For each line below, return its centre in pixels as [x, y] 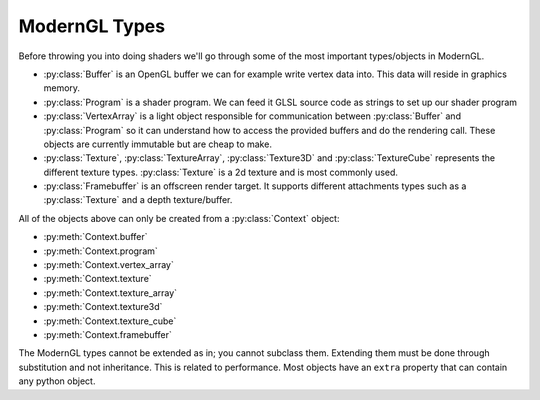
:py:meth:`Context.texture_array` [110, 292]
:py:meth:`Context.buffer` [95, 237]
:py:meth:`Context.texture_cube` [110, 321]
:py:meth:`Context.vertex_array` [109, 265]
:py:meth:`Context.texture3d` [103, 307]
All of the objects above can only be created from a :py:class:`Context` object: [179, 218]
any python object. [57, 381]
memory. [61, 88]
